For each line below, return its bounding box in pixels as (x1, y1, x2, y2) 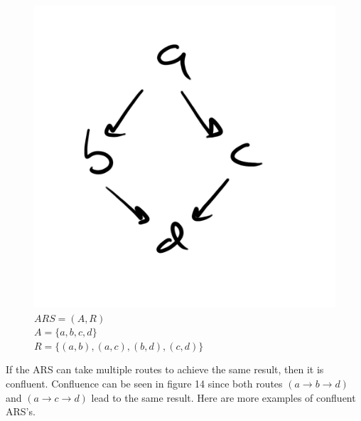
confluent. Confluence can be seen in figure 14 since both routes (6, 375, 283, 390)
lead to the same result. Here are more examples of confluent (91, 390, 356, 405)
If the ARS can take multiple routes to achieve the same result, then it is (6, 362, 324, 377)
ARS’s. (6, 404, 36, 419)
